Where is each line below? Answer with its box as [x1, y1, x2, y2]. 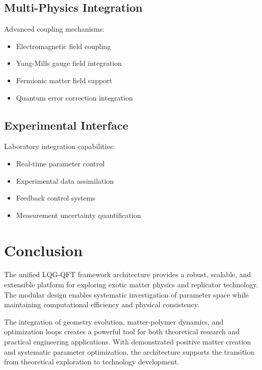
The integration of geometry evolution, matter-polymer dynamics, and [4, 316, 224, 327]
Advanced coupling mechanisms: [4, 23, 104, 34]
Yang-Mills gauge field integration [16, 58, 122, 68]
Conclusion [4, 239, 83, 260]
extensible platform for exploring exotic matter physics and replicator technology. [4, 279, 258, 290]
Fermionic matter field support [16, 75, 113, 85]
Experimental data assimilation [16, 175, 114, 186]
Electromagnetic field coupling [16, 40, 111, 51]
